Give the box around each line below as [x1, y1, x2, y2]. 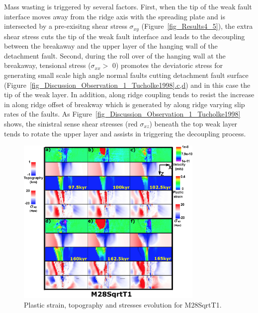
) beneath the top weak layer [149, 118, 238, 128]
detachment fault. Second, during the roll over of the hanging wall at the [4, 50, 226, 61]
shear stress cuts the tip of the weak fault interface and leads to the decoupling [4, 31, 245, 41]
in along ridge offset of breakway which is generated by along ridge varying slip [4, 99, 245, 109]
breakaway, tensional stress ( [4, 60, 91, 70]
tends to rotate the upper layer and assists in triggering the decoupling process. [4, 128, 246, 138]
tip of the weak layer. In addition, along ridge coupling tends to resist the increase [4, 89, 255, 100]
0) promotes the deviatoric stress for [112, 60, 223, 70]
